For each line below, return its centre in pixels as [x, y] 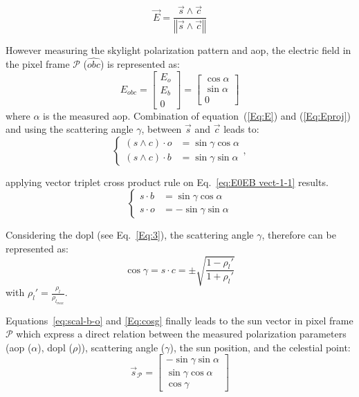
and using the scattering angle [70, 129]
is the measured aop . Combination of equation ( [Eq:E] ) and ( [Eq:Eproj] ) [197, 115]
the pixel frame [38, 63]
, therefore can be [299, 235]
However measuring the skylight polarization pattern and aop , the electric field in [178, 50]
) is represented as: [140, 63]
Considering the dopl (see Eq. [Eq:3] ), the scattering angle [130, 235]
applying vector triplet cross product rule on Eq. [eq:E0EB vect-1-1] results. [167, 182]
